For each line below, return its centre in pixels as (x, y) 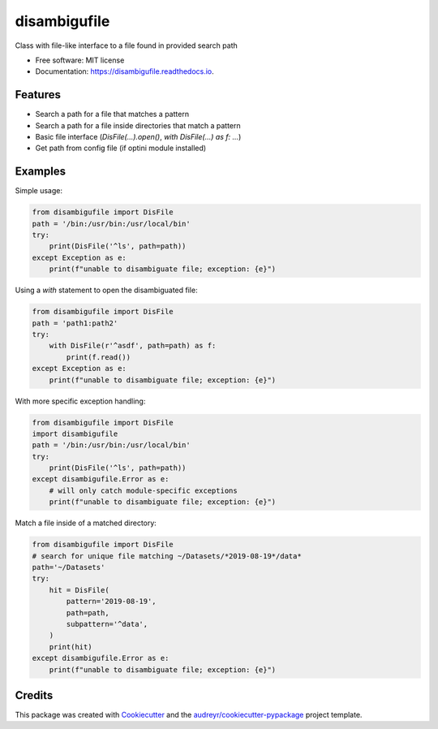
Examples (41, 172)
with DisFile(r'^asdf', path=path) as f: (133, 346)
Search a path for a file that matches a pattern (112, 114)
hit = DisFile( (79, 590)
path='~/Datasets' (69, 567)
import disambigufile (75, 434)
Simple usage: (39, 191)
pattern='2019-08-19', (112, 602)
